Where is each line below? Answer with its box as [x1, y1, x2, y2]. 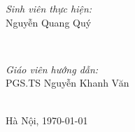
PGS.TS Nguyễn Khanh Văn [6, 75, 129, 90]
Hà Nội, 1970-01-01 [6, 112, 88, 127]
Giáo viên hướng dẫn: [6, 61, 99, 76]
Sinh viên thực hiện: [6, 1, 92, 15]
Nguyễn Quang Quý [6, 15, 92, 29]
